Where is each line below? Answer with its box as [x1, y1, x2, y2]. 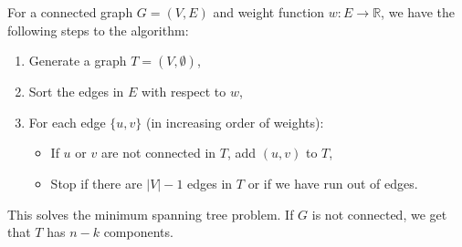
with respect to [142, 82, 226, 101]
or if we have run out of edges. [247, 173, 418, 192]
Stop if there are [50, 173, 142, 192]
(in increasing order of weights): [146, 112, 324, 131]
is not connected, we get [311, 204, 447, 223]
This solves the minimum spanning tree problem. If [7, 204, 294, 223]
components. [103, 222, 173, 242]
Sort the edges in [28, 82, 124, 101]
